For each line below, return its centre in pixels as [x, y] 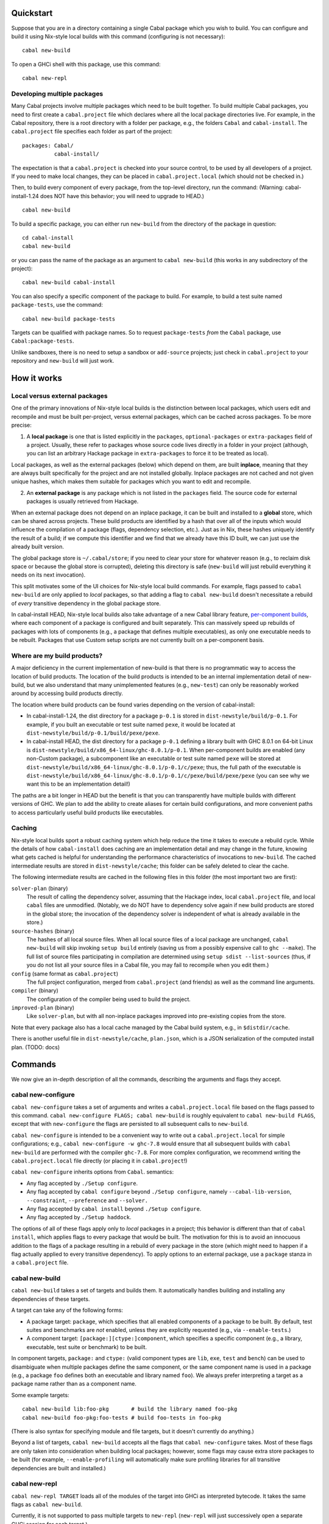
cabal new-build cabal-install [69, 283]
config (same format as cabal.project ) [65, 974]
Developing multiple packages [57, 93]
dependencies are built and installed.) [58, 1468]
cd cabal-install [48, 237]
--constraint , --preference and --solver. [87, 1200]
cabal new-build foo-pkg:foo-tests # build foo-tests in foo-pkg [122, 1418]
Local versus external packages [59, 396]
